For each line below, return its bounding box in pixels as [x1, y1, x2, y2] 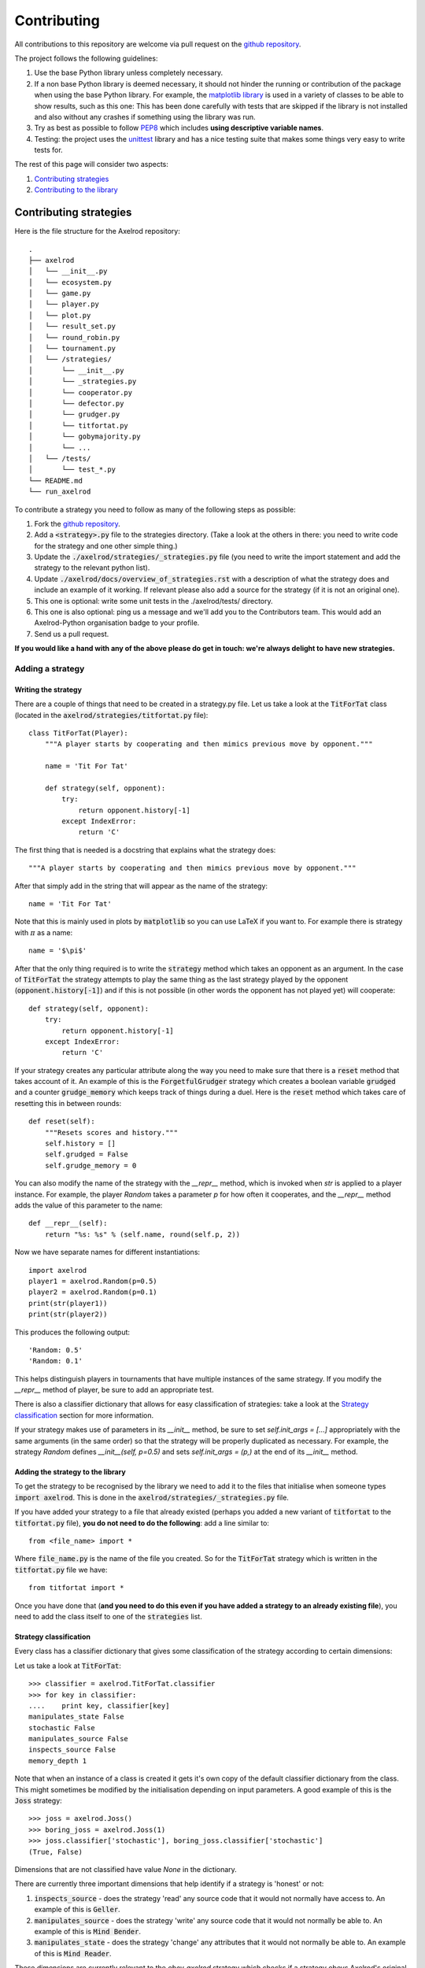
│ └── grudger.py [28, 410, 120, 419]
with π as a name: [14, 927, 73, 937]
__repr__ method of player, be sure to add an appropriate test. [14, 1385, 214, 1395]
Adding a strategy [14, 663, 85, 674]
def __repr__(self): [28, 1219, 108, 1228]
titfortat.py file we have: [14, 1565, 108, 1574]
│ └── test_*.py [28, 465, 116, 474]
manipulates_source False [28, 1734, 129, 1744]
